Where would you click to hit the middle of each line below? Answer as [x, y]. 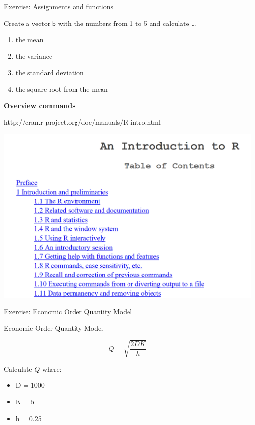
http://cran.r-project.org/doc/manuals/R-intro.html [82, 122]
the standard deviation [50, 72]
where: [52, 368]
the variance [34, 56]
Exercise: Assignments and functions [59, 6]
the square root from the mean [62, 89]
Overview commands [40, 105]
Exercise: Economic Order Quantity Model [68, 312]
